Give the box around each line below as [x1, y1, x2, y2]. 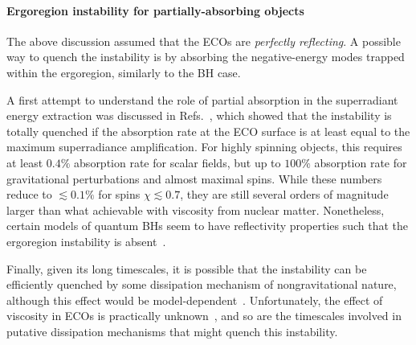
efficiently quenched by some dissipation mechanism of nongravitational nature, [6, 276, 397, 293]
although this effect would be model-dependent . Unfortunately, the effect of [6, 291, 383, 308]
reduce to [6, 186, 52, 203]
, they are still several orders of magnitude [180, 186, 389, 203]
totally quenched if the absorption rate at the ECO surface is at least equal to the [6, 122, 410, 139]
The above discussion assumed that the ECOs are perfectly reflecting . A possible [6, 32, 401, 49]
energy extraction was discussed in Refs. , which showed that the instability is [6, 107, 392, 124]
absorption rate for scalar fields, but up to [74, 154, 281, 170]
